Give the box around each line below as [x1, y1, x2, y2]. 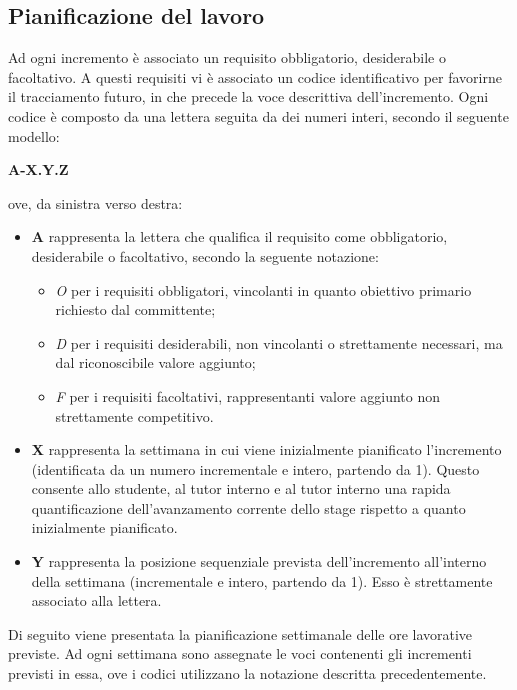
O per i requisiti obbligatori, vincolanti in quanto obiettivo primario [55, 279, 472, 300]
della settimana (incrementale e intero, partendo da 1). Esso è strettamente [31, 570, 493, 591]
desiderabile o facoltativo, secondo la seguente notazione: [31, 245, 379, 266]
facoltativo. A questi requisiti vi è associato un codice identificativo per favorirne [8, 66, 502, 87]
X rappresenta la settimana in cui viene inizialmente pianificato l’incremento [31, 439, 502, 460]
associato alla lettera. [31, 590, 162, 611]
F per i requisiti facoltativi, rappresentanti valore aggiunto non [55, 385, 441, 406]
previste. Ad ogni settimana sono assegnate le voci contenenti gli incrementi [8, 643, 472, 664]
